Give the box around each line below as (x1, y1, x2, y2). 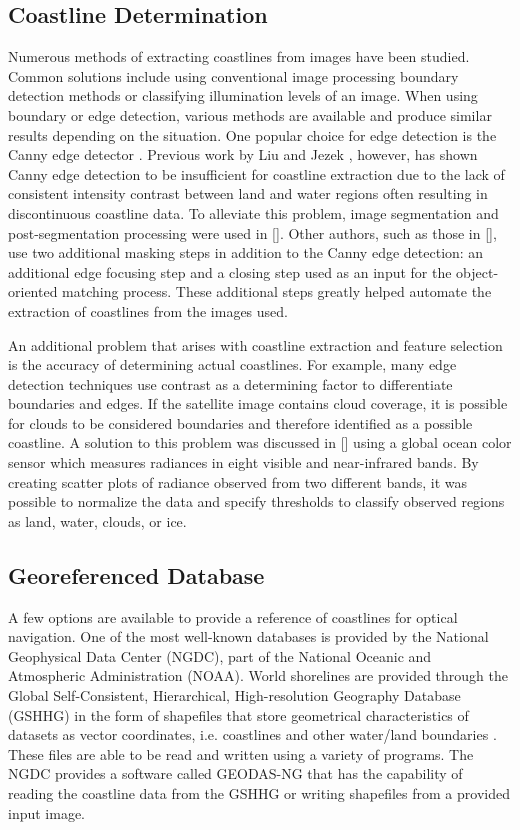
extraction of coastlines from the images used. (8, 300, 288, 321)
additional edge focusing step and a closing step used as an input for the (8, 261, 452, 282)
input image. (8, 802, 86, 823)
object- (456, 261, 499, 282)
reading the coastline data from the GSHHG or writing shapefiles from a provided (8, 783, 510, 803)
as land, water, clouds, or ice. (8, 510, 187, 531)
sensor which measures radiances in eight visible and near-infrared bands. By (8, 452, 479, 473)
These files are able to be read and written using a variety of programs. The (8, 743, 474, 764)
